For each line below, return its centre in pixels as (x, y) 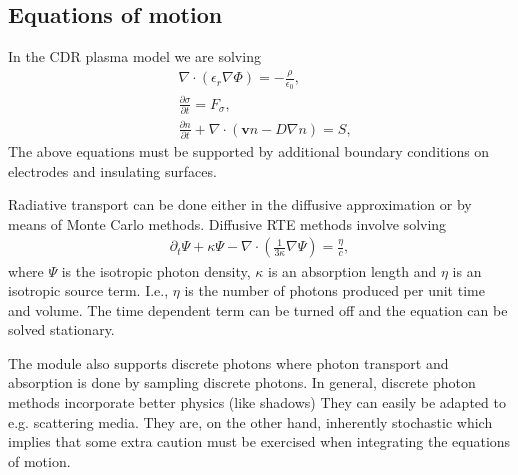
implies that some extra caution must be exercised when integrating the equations (259, 441)
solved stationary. (61, 329)
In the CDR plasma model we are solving (134, 56)
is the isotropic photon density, (156, 270)
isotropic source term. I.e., (88, 290)
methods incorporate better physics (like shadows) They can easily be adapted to (257, 402)
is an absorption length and (352, 270)
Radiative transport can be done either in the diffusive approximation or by (240, 204)
